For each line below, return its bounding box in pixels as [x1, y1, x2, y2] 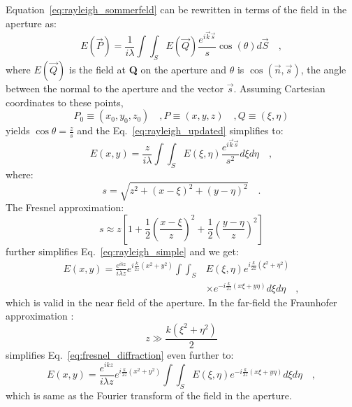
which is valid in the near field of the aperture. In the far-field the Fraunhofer [6, 294, 337, 309]
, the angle [300, 62, 346, 77]
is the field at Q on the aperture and [69, 62, 227, 77]
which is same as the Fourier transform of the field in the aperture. [6, 387, 292, 402]
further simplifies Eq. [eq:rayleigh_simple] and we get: [6, 243, 239, 258]
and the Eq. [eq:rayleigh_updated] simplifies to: [77, 123, 284, 138]
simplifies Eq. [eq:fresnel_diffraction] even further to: [6, 347, 234, 362]
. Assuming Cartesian [233, 81, 325, 96]
